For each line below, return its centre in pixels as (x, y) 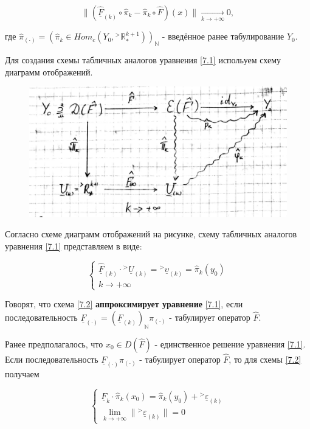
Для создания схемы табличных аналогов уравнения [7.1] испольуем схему (143, 60)
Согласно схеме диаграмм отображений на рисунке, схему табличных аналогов (151, 234)
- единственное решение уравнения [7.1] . (230, 344)
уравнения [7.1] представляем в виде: (74, 246)
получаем (22, 374)
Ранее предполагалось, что (54, 344)
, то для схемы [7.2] (265, 359)
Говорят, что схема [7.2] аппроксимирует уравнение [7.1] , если (124, 304)
